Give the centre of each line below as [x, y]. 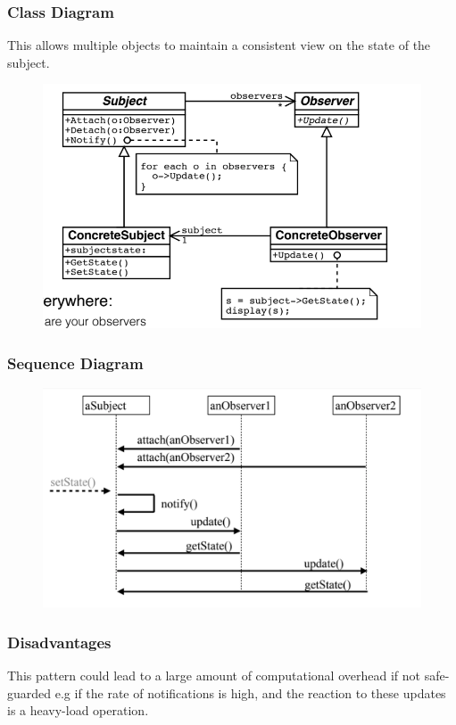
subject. [29, 62]
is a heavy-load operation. [78, 710]
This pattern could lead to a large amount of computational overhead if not [214, 676]
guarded [29, 692]
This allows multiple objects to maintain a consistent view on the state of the [219, 45]
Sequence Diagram [75, 362]
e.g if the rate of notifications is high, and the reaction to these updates [250, 692]
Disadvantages [59, 642]
